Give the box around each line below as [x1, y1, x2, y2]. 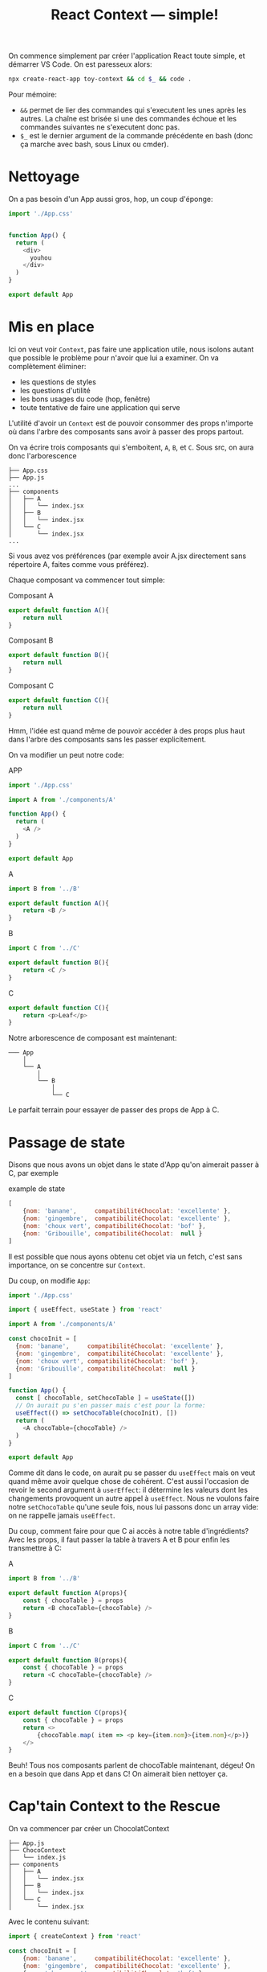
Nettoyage [8, 167, 80, 186]
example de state [8, 1184, 66, 1193]
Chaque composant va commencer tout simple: [8, 575, 166, 585]
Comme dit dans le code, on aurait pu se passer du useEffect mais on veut [8, 1468, 256, 1477]
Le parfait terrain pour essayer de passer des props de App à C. [8, 1105, 220, 1115]
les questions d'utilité [19, 385, 91, 395]
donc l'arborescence [8, 450, 78, 460]
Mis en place [8, 318, 95, 336]
